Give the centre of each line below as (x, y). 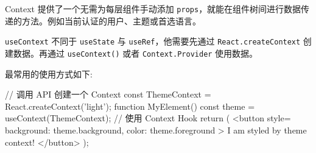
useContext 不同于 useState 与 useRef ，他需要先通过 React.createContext (153, 41)
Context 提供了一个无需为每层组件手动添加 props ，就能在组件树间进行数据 (153, 9)
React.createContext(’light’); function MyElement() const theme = (130, 106)
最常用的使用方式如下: (49, 73)
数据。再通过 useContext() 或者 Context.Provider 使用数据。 (135, 53)
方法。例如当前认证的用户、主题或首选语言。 (111, 20)
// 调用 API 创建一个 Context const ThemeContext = (108, 94)
